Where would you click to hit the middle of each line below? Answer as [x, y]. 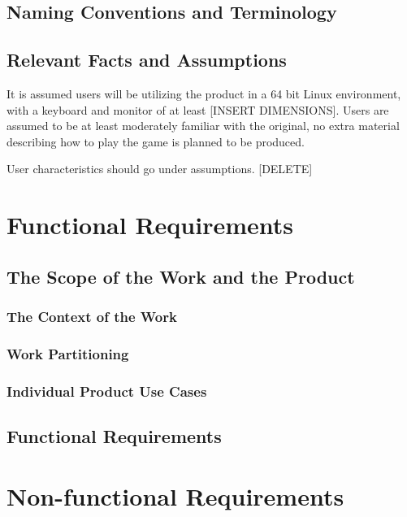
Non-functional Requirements [175, 495]
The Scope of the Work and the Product [181, 276]
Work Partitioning [68, 353]
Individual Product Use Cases [107, 391]
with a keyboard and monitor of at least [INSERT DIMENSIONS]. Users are [198, 109]
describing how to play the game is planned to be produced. [156, 141]
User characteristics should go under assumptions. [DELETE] [160, 169]
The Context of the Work [92, 317]
